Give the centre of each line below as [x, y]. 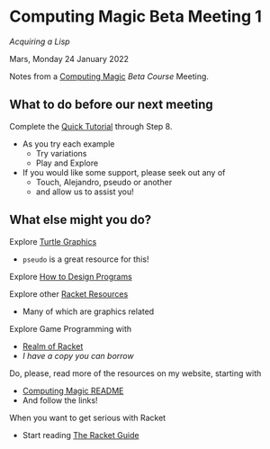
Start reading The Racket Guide [81, 435]
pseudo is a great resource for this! [85, 259]
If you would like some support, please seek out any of [124, 172]
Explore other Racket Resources [69, 293]
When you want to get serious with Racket [88, 418]
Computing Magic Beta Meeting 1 [136, 17]
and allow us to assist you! [85, 192]
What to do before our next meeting [111, 105]
